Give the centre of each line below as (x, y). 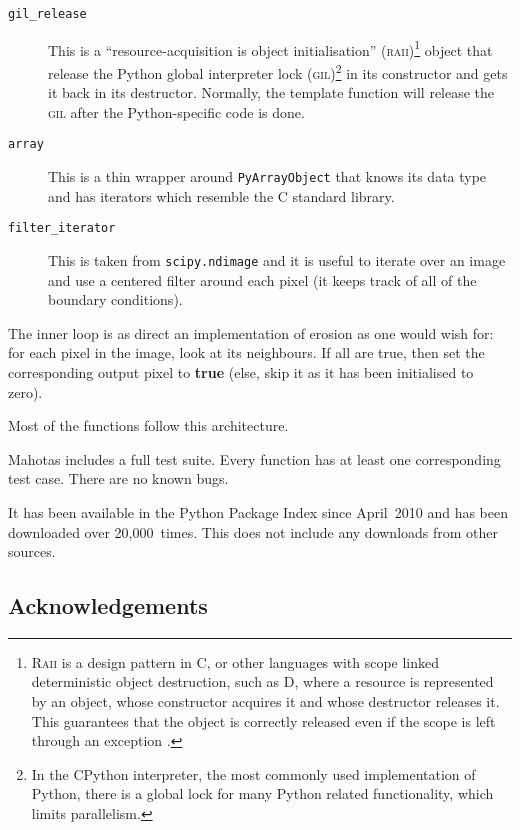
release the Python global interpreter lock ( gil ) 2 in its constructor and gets (278, 71)
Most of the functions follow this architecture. (148, 425)
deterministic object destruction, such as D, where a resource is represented (262, 681)
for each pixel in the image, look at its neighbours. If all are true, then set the (246, 352)
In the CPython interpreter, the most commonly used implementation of (253, 773)
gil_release (47, 14)
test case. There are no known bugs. (118, 478)
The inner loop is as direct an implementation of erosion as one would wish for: (251, 332)
